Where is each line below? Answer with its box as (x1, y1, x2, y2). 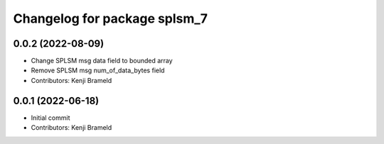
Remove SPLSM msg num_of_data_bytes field (31, 66, 165, 74)
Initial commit (31, 113, 70, 122)
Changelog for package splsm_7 (13, 11, 208, 26)
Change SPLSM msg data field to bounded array (31, 57, 174, 65)
